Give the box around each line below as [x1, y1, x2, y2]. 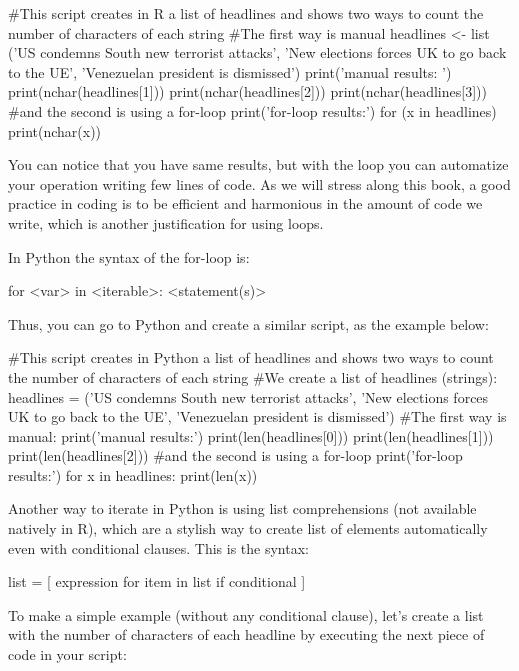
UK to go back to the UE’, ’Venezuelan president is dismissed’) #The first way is [8, 406, 507, 427]
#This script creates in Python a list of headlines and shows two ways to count [8, 347, 494, 368]
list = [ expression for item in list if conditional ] [8, 571, 306, 592]
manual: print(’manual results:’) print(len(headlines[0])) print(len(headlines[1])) [8, 425, 494, 446]
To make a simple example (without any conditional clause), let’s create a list [8, 604, 484, 625]
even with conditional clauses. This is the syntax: [8, 537, 309, 558]
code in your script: [8, 644, 127, 665]
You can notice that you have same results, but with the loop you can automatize [8, 154, 509, 175]
